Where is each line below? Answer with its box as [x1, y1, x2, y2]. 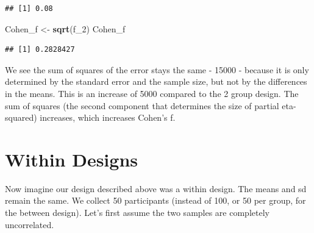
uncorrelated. [5, 218, 54, 231]
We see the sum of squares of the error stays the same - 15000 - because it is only [5, 63, 309, 76]
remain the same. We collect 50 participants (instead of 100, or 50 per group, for [5, 194, 306, 207]
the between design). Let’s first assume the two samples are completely [5, 206, 269, 219]
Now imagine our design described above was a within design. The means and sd [5, 182, 307, 195]
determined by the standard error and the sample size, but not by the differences [5, 75, 307, 88]
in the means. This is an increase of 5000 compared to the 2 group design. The [5, 87, 299, 99]
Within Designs [5, 146, 138, 171]
